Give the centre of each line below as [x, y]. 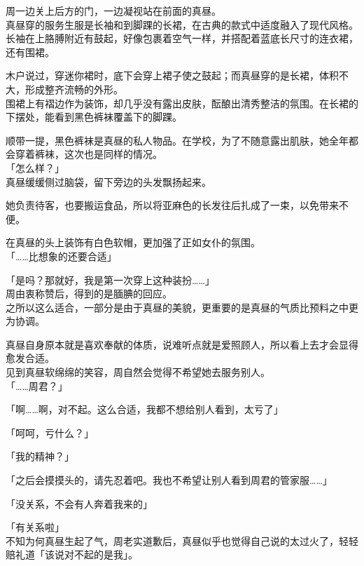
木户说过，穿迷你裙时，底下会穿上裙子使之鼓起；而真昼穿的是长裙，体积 [172, 75]
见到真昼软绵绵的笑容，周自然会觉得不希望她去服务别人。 [138, 372]
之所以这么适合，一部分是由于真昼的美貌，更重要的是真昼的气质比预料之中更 [182, 307]
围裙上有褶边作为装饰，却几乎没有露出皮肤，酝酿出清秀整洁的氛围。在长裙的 [182, 103]
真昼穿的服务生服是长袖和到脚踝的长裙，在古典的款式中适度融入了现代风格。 [182, 24]
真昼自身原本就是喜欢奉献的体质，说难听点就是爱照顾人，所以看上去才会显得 [182, 344]
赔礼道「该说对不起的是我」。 [72, 554]
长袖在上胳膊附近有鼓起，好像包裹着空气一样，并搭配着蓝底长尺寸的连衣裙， [182, 38]
